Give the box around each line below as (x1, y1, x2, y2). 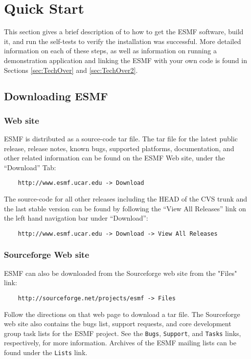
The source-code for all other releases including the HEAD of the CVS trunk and (4, 194, 248, 204)
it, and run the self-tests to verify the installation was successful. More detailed (4, 36, 241, 46)
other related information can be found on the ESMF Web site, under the (4, 153, 225, 163)
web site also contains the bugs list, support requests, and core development (4, 318, 231, 329)
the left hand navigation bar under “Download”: (4, 213, 148, 223)
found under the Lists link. (4, 347, 88, 358)
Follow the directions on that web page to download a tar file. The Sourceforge (4, 309, 240, 319)
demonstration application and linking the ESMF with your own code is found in (4, 55, 247, 65)
